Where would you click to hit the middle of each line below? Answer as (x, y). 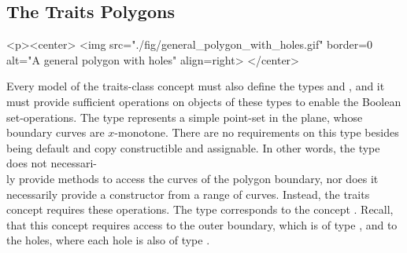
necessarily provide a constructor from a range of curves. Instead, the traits (188, 194)
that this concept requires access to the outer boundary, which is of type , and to (202, 224)
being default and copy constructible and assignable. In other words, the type (193, 147)
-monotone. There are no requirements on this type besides (257, 132)
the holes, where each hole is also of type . (108, 240)
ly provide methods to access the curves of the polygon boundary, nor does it (192, 178)
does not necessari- (52, 163)
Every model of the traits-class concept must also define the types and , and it (196, 86)
